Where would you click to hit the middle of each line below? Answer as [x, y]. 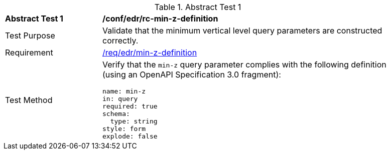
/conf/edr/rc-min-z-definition [160, 18]
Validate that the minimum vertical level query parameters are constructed [242, 30]
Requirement [29, 52]
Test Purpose [30, 35]
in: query [120, 99]
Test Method [29, 100]
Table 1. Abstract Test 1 [198, 7]
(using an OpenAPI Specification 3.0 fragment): [192, 74]
